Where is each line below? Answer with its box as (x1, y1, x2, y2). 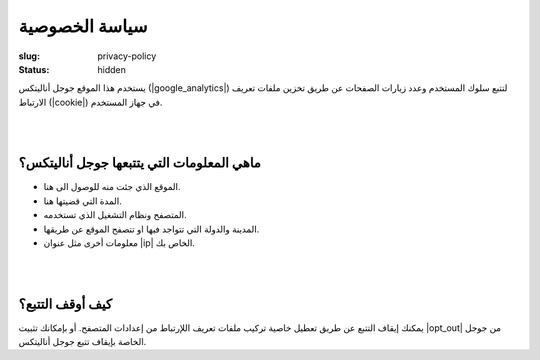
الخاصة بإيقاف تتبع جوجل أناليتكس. (18, 336, 147, 348)
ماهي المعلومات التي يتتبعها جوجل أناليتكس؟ (18, 155, 262, 172)
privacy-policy (97, 50, 157, 62)
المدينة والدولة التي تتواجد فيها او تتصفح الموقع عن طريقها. (43, 223, 260, 235)
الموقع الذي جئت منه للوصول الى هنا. (43, 181, 181, 193)
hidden (97, 63, 127, 75)
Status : (18, 63, 50, 75)
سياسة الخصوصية (18, 15, 148, 37)
